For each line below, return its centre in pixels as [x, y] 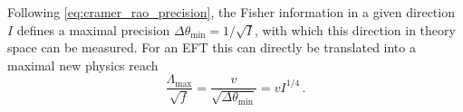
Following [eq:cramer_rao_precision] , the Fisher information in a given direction [231, 12]
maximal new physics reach [83, 65]
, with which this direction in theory [355, 29]
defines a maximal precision [93, 29]
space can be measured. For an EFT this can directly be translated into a [212, 47]
